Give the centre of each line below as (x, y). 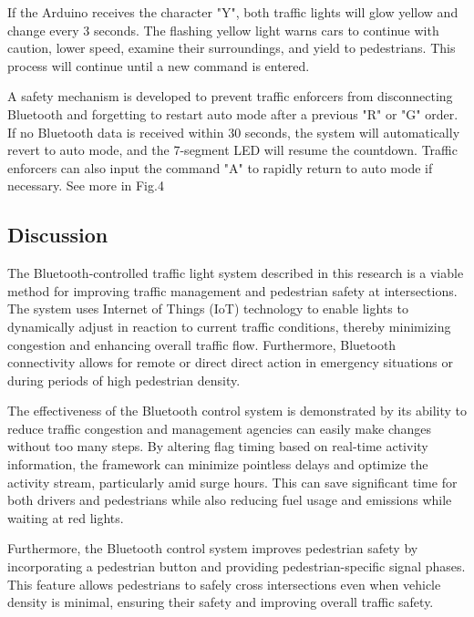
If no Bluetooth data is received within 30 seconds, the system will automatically (234, 132)
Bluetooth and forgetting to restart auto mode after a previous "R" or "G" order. (233, 113)
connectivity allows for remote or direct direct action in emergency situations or (230, 362)
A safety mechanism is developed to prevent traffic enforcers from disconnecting (230, 96)
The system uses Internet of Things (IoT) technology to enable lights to (208, 308)
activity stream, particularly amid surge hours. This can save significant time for (232, 482)
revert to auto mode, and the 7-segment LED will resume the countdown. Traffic (232, 150)
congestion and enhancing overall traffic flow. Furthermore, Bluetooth (202, 344)
